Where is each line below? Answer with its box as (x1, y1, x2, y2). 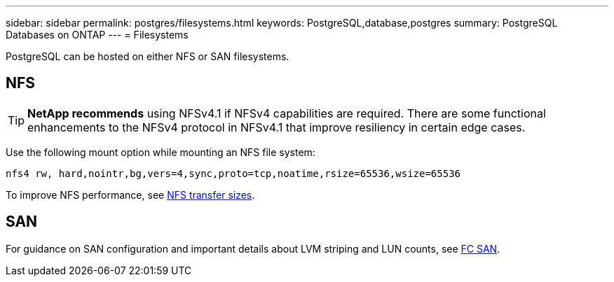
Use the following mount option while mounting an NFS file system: (6, 146, 315, 158)
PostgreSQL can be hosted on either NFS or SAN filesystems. (6, 50, 289, 62)
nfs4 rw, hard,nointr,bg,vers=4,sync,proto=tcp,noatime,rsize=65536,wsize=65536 (6, 167, 461, 179)
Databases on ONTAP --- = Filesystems (6, 29, 189, 41)
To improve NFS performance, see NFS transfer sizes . (6, 188, 255, 201)
